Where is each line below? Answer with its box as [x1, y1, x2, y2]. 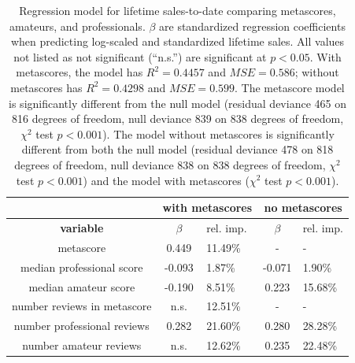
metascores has [10, 79, 83, 95]
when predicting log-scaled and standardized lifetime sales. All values [10, 33, 345, 50]
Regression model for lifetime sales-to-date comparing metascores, [19, 2, 336, 18]
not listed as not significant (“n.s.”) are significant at [13, 48, 267, 65]
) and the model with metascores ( [83, 172, 250, 188]
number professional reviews [13, 317, 150, 334]
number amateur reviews [22, 337, 142, 354]
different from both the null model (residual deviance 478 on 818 [21, 141, 334, 157]
